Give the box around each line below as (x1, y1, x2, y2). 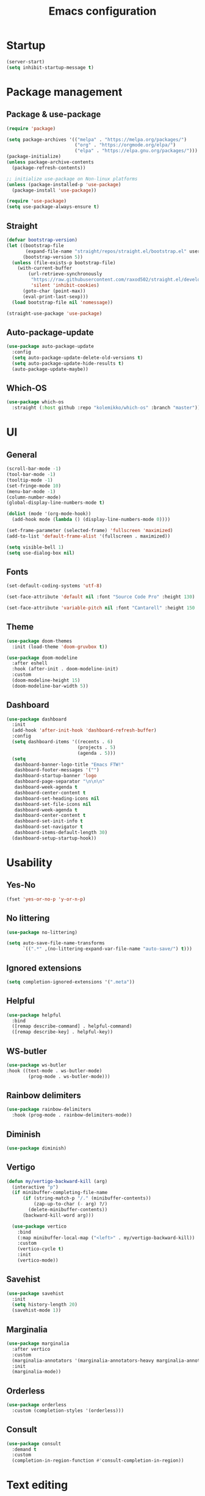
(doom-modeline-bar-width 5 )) (12, 683, 88, 689)
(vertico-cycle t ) (17, 1246, 64, 1252)
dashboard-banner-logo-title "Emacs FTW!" (14, 761, 124, 768)
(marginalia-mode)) (12, 1368, 62, 1375)
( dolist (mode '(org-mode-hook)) (6, 511, 92, 517)
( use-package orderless (6, 1402, 67, 1408)
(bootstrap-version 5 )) (22, 254, 84, 260)
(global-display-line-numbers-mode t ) (6, 500, 105, 506)
